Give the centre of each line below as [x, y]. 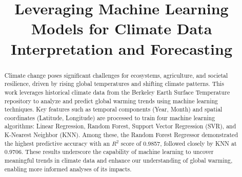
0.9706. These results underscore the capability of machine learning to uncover [109, 152]
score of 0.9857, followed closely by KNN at [179, 143]
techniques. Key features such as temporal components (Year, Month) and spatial [113, 109]
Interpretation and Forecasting [122, 48]
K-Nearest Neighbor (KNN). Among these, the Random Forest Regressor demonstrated [121, 135]
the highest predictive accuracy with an [57, 143]
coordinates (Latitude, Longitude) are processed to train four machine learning [110, 117]
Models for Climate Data [122, 28]
